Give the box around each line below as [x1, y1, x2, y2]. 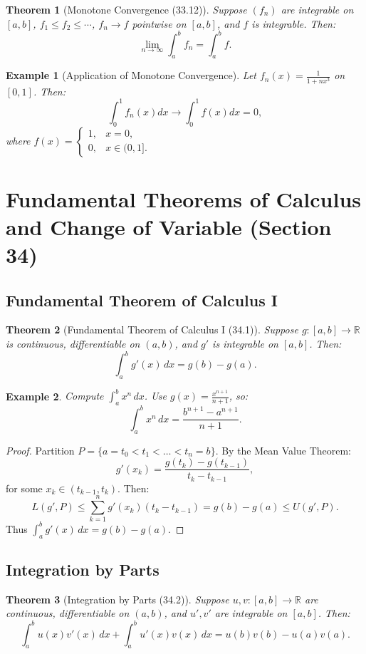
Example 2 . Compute [6, 388, 104, 403]
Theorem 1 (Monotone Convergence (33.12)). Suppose [6, 2, 247, 16]
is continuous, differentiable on [6, 336, 140, 351]
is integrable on [212, 336, 278, 351]
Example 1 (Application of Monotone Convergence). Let [6, 68, 256, 83]
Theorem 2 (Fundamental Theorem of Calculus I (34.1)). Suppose [6, 322, 298, 337]
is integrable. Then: [251, 16, 336, 31]
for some [6, 480, 43, 495]
